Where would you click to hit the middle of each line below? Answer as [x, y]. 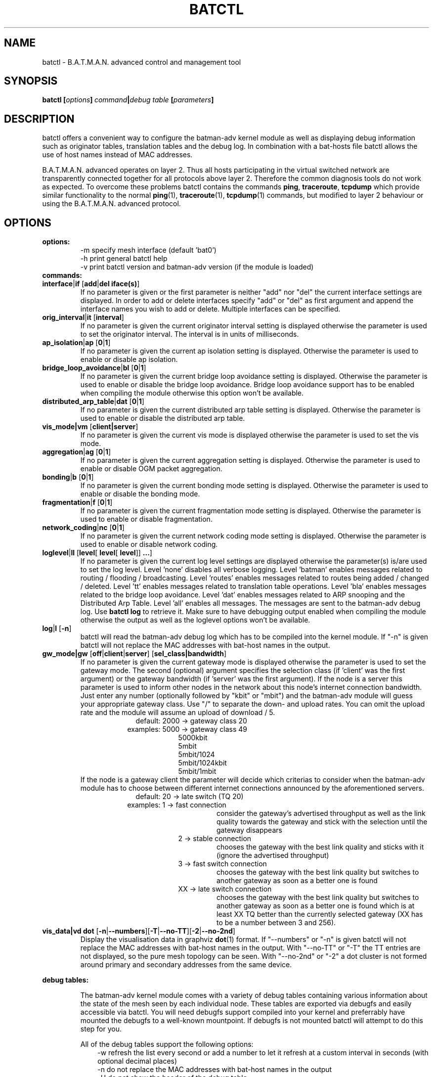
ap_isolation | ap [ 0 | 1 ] [76, 343]
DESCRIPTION [39, 119]
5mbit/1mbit [197, 771]
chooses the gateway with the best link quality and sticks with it [320, 847]
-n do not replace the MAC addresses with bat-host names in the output [215, 1070]
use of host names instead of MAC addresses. [117, 155]
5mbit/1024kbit [202, 763]
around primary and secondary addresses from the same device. [186, 965]
